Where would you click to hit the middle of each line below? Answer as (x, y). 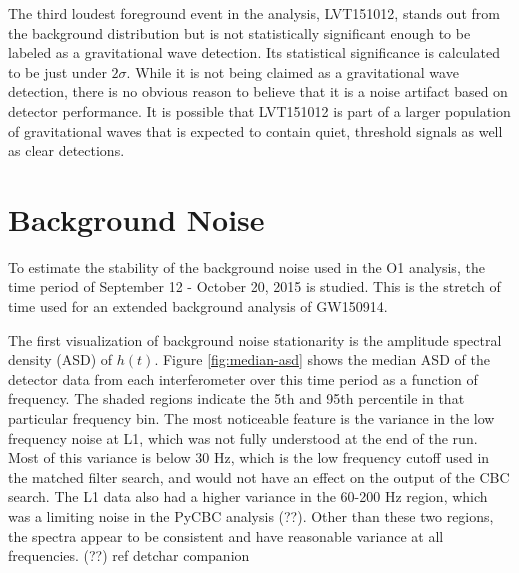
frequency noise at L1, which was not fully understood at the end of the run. (243, 437)
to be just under (57, 71)
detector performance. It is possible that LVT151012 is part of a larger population (259, 110)
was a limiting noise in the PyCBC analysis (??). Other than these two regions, (251, 516)
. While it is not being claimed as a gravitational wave (292, 71)
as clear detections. (66, 150)
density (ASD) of (60, 359)
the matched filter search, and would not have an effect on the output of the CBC (259, 476)
